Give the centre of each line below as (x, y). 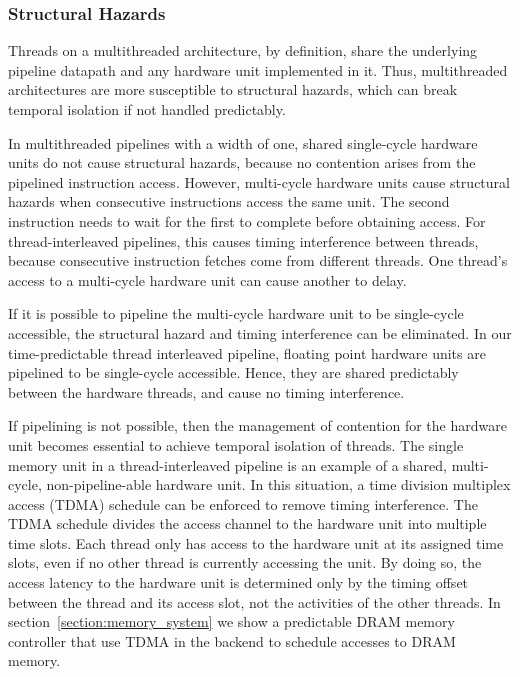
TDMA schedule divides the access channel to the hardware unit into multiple (247, 523)
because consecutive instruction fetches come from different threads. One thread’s (258, 260)
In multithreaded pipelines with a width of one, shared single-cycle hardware (243, 142)
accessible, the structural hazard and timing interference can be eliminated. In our (260, 332)
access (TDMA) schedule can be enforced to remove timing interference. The (243, 503)
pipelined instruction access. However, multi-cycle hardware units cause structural (259, 181)
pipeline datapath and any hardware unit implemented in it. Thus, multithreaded (258, 69)
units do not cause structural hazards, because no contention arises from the (242, 162)
